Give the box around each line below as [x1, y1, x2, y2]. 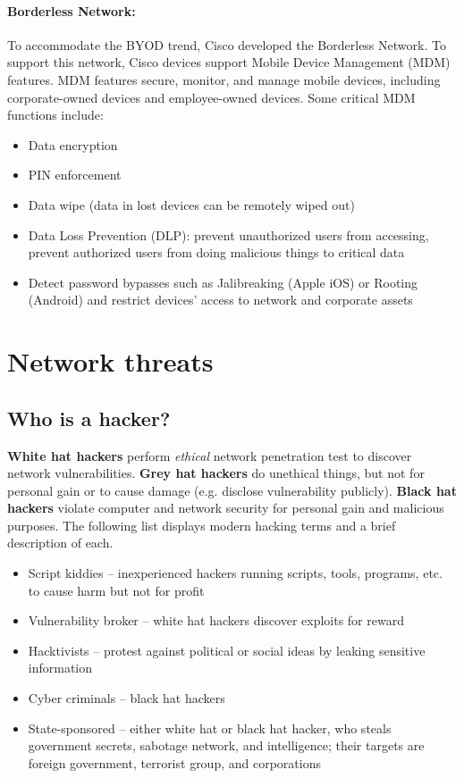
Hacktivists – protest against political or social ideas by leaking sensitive [28, 640, 426, 659]
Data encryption [28, 135, 118, 154]
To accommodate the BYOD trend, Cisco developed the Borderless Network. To [7, 35, 446, 54]
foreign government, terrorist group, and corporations [28, 753, 321, 772]
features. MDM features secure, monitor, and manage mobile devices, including [7, 70, 441, 88]
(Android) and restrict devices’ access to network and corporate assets [28, 290, 413, 309]
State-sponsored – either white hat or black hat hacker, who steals [28, 718, 392, 737]
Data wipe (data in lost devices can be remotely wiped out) [28, 195, 355, 213]
